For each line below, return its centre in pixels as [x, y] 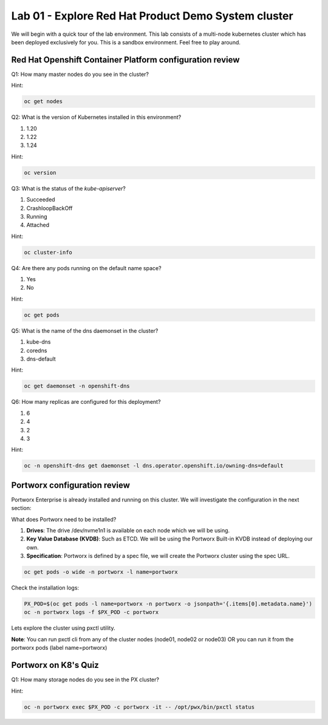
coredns [37, 350]
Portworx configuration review [71, 485]
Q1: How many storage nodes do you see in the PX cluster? [85, 679]
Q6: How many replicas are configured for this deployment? [86, 402]
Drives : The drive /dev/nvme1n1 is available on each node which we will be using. [128, 530]
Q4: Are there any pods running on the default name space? [86, 268]
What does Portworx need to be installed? [64, 519]
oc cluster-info [48, 252]
